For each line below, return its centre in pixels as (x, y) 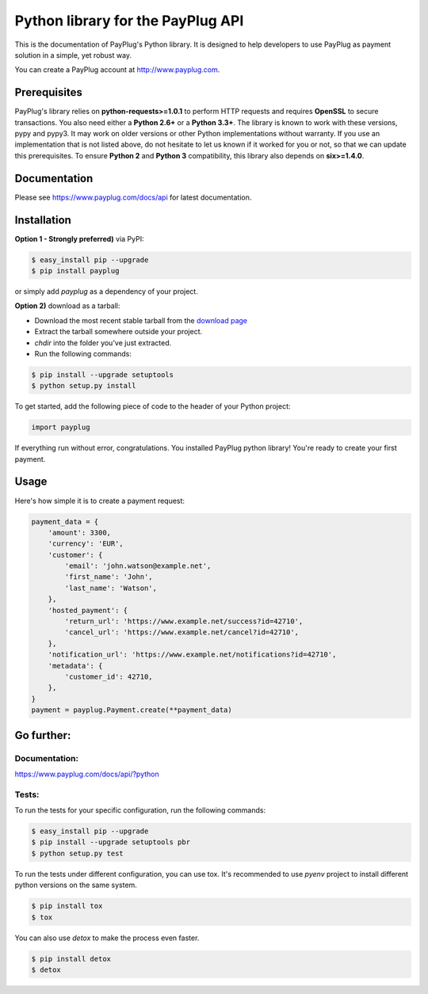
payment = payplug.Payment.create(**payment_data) (132, 710)
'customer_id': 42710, (109, 677)
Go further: (43, 735)
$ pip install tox (67, 906)
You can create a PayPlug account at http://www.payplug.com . (117, 70)
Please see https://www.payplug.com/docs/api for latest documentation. (133, 197)
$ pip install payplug (75, 270)
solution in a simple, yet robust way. (73, 55)
